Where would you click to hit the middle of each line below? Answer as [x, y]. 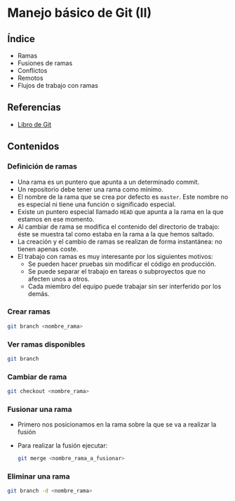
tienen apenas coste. [48, 249]
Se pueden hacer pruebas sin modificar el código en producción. [122, 264]
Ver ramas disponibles [46, 344]
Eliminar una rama [39, 476]
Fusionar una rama [40, 409]
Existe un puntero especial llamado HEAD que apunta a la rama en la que [121, 211]
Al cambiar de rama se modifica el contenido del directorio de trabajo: [118, 227]
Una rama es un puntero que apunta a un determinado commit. [108, 182]
